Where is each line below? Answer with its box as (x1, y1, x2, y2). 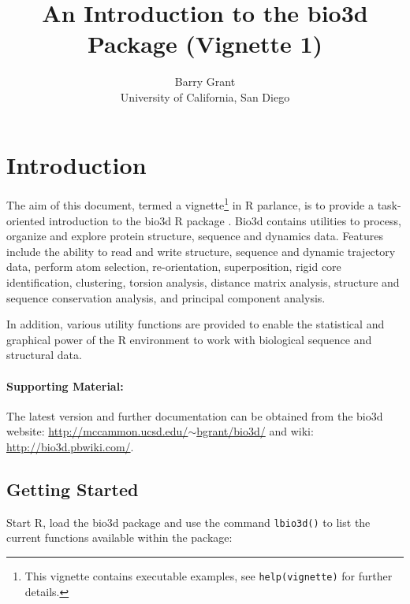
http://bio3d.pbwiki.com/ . (6, 439, 134, 455)
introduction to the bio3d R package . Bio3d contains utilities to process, (49, 212, 401, 228)
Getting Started (6, 477, 139, 501)
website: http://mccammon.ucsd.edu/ (6, 423, 188, 439)
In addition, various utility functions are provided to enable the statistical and (6, 316, 385, 332)
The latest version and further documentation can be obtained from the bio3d (6, 407, 383, 424)
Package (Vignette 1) (87, 28, 323, 60)
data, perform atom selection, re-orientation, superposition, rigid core (6, 258, 341, 275)
